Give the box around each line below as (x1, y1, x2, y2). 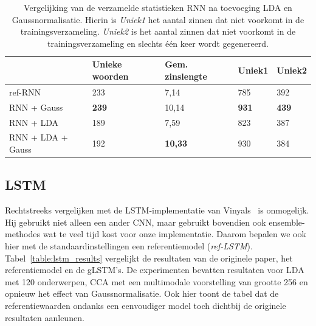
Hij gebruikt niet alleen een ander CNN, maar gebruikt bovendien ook (5, 215, 266, 228)
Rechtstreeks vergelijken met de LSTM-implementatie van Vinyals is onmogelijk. (5, 204, 309, 217)
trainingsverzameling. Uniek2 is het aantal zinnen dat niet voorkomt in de (20, 25, 296, 38)
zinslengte (165, 69, 207, 82)
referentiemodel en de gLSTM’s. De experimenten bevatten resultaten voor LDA (5, 263, 304, 276)
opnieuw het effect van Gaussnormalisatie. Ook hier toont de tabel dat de (5, 287, 279, 300)
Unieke (92, 58, 122, 71)
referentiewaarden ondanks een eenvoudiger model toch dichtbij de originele (5, 299, 286, 311)
